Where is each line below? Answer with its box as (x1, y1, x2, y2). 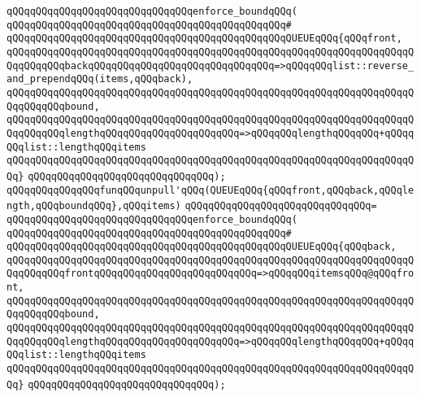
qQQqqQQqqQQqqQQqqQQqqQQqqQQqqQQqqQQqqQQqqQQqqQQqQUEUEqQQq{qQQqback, (7, 241, 397, 253)
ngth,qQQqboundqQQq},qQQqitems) (7, 200, 181, 212)
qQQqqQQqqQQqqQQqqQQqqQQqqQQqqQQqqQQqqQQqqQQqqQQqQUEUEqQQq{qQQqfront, (7, 33, 402, 45)
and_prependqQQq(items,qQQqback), (7, 73, 193, 85)
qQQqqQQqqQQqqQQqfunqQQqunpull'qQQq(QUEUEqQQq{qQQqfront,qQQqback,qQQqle (7, 184, 414, 196)
